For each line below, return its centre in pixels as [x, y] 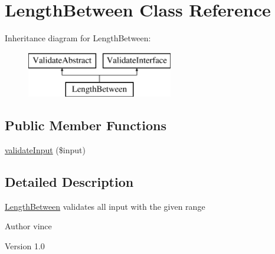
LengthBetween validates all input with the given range [105, 206]
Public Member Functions [86, 125]
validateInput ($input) [45, 150]
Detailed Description [69, 182]
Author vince [28, 226]
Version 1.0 [25, 246]
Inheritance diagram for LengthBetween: [78, 38]
